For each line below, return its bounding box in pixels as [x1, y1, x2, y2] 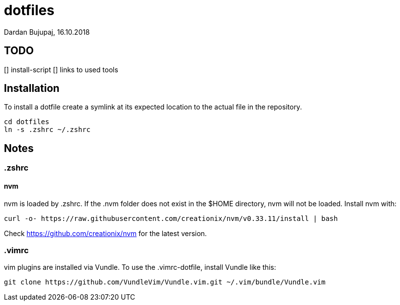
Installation [4, 82, 60, 95]
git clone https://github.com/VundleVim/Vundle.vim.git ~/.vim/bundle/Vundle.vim [4, 278, 326, 286]
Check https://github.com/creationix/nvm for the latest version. [4, 229, 207, 238]
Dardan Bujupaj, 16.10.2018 [4, 27, 90, 36]
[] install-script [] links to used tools [4, 65, 118, 74]
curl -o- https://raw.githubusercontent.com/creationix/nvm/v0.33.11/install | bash [4, 214, 338, 222]
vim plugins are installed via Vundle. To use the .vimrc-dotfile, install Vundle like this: [4, 263, 276, 272]
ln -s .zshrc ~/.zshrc [4, 126, 91, 134]
